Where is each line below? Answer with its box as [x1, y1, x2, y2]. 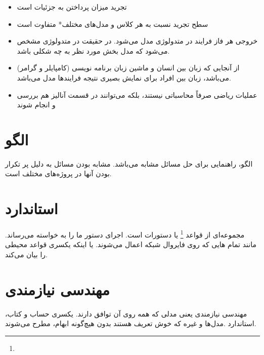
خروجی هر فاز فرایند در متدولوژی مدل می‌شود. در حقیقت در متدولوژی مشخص [17, 35, 258, 46]
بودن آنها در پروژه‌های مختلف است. [5, 168, 112, 179]
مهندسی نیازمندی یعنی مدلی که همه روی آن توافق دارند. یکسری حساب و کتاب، [5, 308, 247, 319]
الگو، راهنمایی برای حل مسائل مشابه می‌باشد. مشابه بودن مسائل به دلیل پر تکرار [5, 158, 253, 169]
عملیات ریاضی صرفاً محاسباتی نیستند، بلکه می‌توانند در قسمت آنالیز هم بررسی [17, 89, 257, 100]
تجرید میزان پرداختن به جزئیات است [17, 2, 127, 12]
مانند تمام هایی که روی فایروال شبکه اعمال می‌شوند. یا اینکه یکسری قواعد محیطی [5, 239, 256, 250]
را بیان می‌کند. [5, 249, 48, 260]
